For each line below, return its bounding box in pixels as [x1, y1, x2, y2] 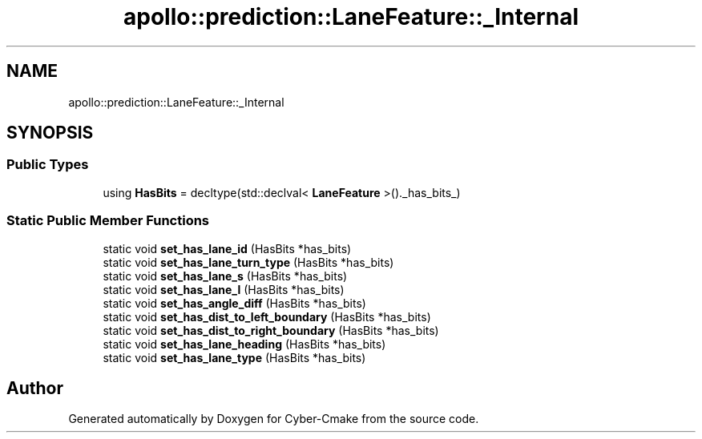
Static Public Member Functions [6, 212, 210, 229]
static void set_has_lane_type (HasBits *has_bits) [103, 350, 366, 364]
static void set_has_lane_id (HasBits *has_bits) [103, 241, 352, 256]
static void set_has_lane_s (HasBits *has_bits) [103, 268, 348, 283]
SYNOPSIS [6, 123, 94, 143]
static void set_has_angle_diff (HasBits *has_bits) [103, 296, 366, 310]
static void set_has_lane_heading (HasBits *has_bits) [103, 336, 386, 351]
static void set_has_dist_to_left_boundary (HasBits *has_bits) [103, 309, 431, 324]
